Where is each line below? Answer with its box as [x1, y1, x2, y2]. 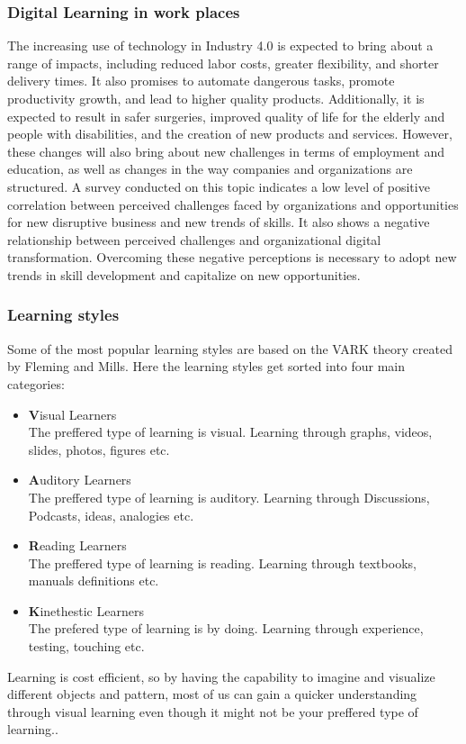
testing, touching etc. [28, 637, 145, 656]
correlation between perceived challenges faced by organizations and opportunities [7, 195, 459, 213]
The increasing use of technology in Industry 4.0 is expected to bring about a [7, 36, 434, 55]
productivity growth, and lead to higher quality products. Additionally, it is [7, 89, 425, 107]
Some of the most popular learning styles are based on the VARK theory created [7, 339, 453, 358]
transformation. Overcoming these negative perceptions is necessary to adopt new [7, 248, 457, 267]
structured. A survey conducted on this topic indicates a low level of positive [7, 177, 430, 195]
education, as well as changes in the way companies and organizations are [7, 159, 413, 178]
